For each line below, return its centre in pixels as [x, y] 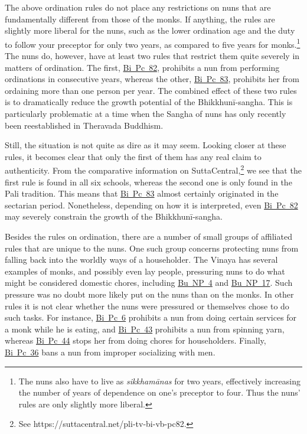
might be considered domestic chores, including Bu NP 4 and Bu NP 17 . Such [149, 283]
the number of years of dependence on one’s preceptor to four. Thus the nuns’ [159, 392]
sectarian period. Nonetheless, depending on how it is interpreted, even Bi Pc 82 [151, 205]
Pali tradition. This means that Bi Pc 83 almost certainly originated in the [142, 193]
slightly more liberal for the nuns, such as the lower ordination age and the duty [150, 30]
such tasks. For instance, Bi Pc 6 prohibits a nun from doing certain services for [151, 317]
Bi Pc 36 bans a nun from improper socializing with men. [110, 352]
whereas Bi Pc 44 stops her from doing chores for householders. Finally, [135, 340]
